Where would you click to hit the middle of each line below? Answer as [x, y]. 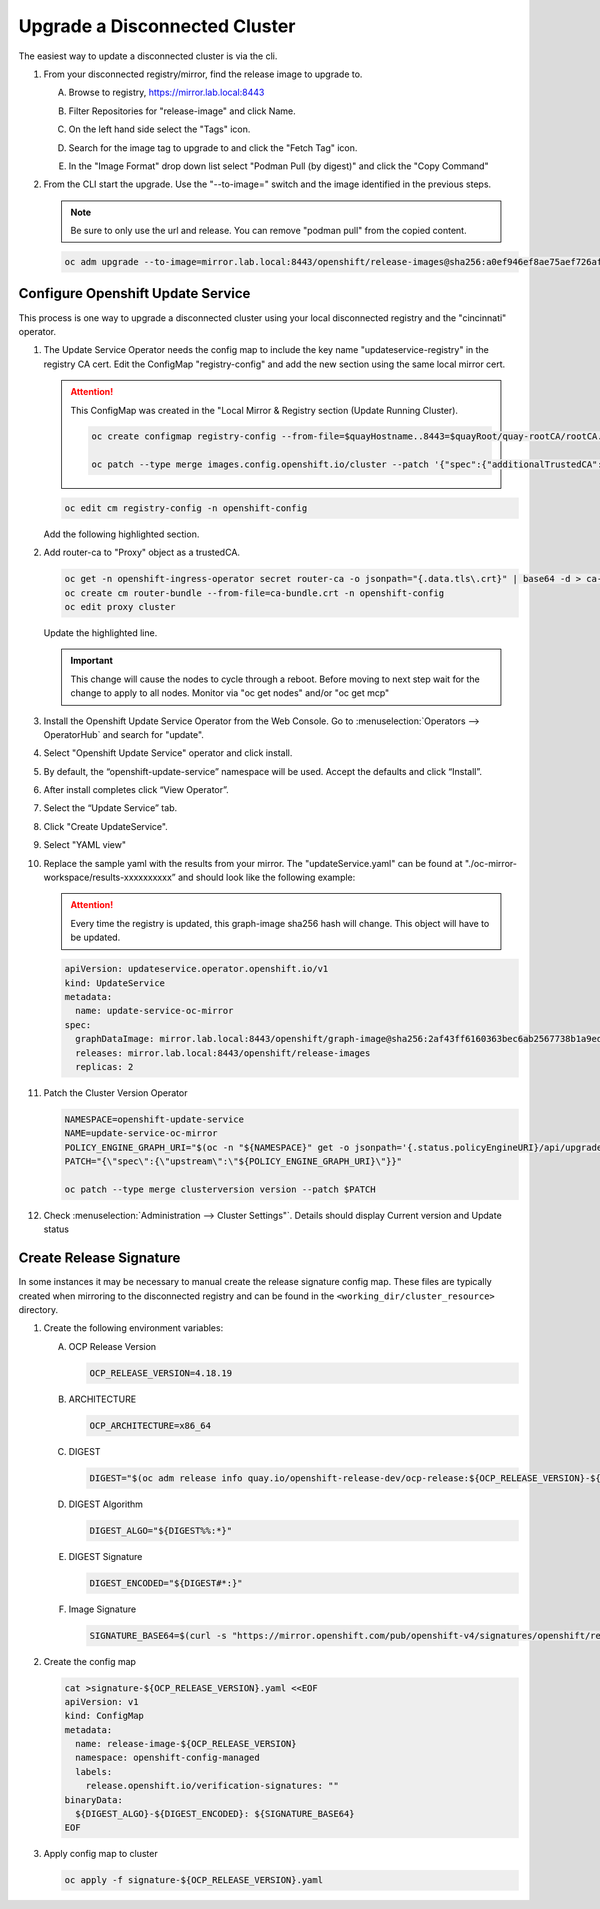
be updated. [95, 937]
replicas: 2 [104, 1066]
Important [92, 661]
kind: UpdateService [114, 983]
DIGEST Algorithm [106, 1504]
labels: [94, 1771]
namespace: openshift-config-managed [167, 1758]
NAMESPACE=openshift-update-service [154, 1119]
